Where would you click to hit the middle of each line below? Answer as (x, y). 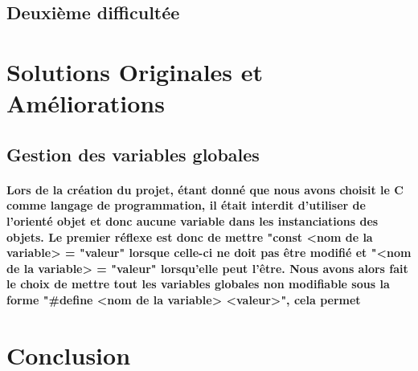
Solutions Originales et (135, 71)
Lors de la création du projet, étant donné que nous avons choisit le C (205, 189)
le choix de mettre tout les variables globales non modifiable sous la (198, 284)
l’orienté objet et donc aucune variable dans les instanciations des (193, 220)
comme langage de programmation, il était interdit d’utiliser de (186, 205)
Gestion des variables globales (133, 154)
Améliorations (86, 103)
